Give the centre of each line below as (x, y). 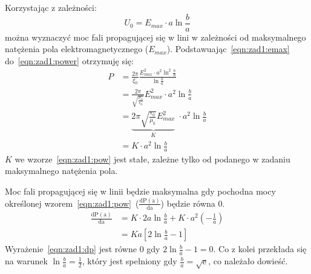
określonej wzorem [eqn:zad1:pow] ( (72, 203)
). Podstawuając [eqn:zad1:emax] (228, 49)
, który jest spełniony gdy (129, 261)
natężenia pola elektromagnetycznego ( (77, 49)
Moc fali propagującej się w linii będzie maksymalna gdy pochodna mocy (140, 191)
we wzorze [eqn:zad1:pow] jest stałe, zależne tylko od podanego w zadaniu (152, 159)
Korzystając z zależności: (51, 7)
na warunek (26, 261)
